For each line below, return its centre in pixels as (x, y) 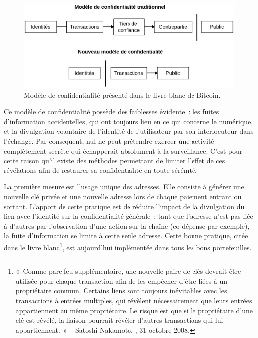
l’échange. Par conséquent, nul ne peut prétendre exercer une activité (109, 141)
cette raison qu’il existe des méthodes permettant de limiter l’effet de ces (115, 160)
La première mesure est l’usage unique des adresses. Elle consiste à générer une (124, 187)
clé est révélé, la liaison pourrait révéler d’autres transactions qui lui (119, 320)
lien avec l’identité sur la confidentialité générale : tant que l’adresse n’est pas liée (129, 216)
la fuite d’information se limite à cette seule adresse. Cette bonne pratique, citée (126, 235)
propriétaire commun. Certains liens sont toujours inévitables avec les (121, 291)
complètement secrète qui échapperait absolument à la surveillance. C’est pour (123, 150)
